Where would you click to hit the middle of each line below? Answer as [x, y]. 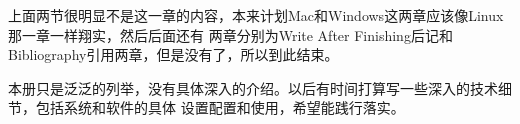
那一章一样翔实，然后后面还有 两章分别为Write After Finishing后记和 [230, 34]
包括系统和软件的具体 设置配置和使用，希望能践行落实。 [220, 107]
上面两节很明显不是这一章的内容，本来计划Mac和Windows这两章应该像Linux [256, 15]
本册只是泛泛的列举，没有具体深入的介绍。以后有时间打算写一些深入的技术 [253, 87]
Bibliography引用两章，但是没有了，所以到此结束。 [173, 54]
